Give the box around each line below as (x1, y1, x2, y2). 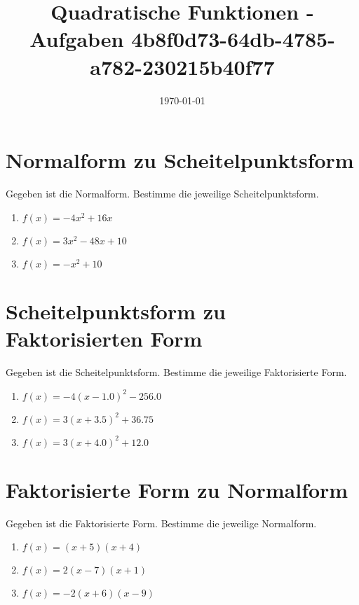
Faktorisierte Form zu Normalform (6, 475, 348, 503)
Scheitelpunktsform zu (6, 296, 226, 325)
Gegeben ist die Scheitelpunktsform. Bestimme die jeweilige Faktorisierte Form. (6, 364, 347, 379)
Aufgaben (29, 25, 124, 53)
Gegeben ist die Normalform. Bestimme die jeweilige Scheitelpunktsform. (6, 186, 319, 201)
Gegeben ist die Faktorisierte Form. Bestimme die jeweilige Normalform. (6, 515, 317, 530)
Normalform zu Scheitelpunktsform (6, 146, 354, 174)
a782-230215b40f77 (90, 52, 275, 81)
